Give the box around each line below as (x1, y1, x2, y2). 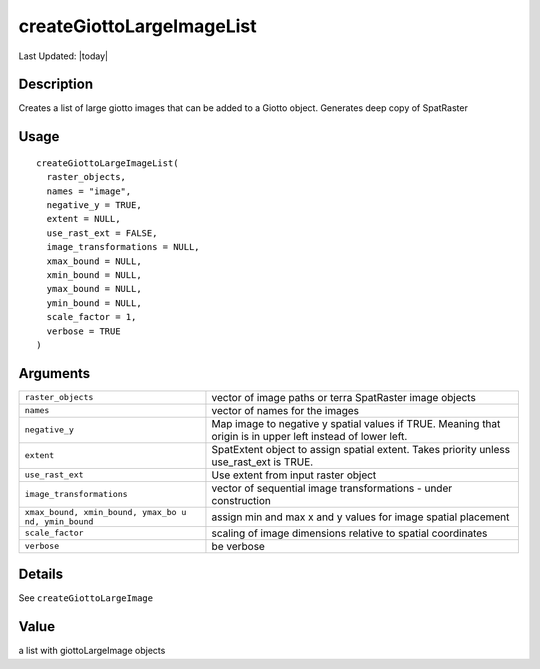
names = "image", (46, 185, 132, 197)
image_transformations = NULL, (46, 241, 200, 253)
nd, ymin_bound (24, 516, 94, 527)
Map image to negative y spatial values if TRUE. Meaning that (211, 416, 501, 430)
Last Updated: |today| (18, 50, 109, 62)
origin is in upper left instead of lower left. (211, 429, 408, 443)
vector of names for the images (211, 403, 360, 417)
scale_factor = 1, (46, 311, 137, 323)
